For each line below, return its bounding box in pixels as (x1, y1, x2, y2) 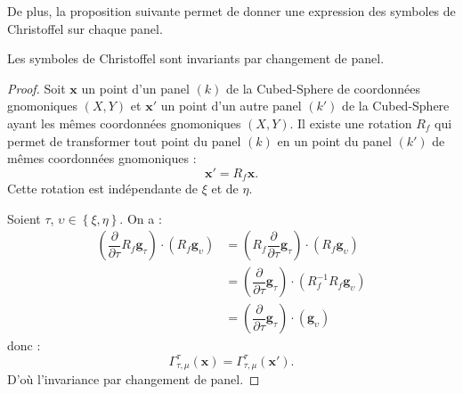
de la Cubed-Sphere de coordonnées (225, 78, 420, 97)
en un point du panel (277, 131, 392, 150)
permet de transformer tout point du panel (7, 131, 241, 150)
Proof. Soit (7, 78, 66, 97)
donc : (7, 336, 41, 355)
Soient (7, 209, 41, 227)
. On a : (119, 209, 162, 227)
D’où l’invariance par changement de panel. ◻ (7, 370, 260, 389)
